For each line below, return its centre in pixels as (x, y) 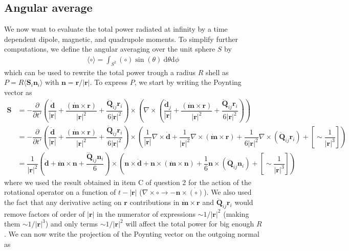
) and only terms (72, 224)
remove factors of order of (45, 213)
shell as (217, 72)
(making (236, 213)
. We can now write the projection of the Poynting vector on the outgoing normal (132, 234)
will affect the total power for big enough (190, 224)
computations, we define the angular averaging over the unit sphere (110, 49)
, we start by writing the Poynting (188, 82)
